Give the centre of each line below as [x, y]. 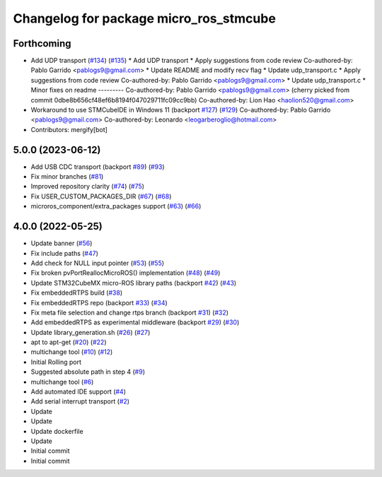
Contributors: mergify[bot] [69, 129]
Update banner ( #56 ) [62, 243]
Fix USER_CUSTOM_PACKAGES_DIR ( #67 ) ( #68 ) [101, 196]
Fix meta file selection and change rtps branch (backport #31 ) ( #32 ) [130, 312]
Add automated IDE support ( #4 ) [79, 391]
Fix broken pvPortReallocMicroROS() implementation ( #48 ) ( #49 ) [126, 273]
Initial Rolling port [56, 362]
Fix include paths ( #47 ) [65, 253]
